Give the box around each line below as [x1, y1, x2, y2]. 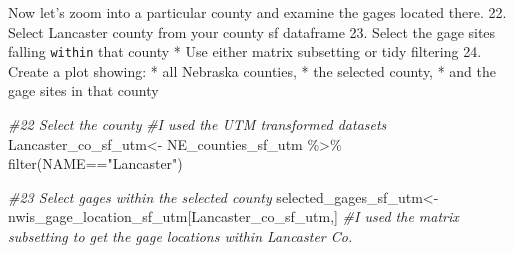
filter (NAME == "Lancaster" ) [8, 153, 183, 174]
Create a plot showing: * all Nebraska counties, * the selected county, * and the [8, 60, 497, 81]
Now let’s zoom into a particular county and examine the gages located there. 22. [8, 2, 507, 22]
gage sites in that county [8, 80, 159, 101]
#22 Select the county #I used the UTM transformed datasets [8, 114, 387, 135]
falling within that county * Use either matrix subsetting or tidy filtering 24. [8, 41, 482, 62]
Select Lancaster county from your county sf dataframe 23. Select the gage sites [8, 21, 496, 42]
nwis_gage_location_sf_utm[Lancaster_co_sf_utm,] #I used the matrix [8, 206, 459, 227]
